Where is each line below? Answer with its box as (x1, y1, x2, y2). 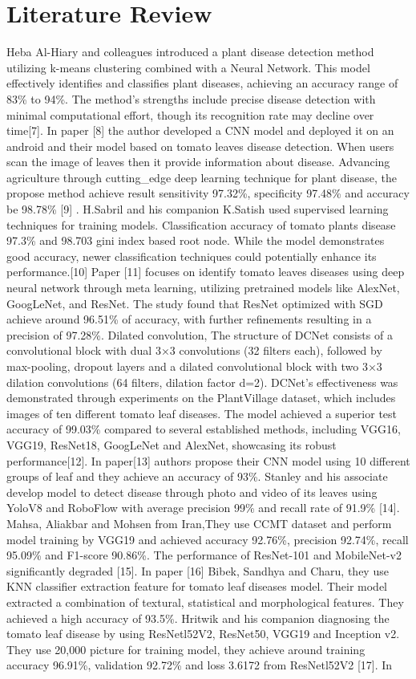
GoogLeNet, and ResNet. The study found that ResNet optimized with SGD (6, 295, 383, 311)
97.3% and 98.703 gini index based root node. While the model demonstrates (6, 232, 385, 249)
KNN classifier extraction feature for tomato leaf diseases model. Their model (6, 578, 387, 595)
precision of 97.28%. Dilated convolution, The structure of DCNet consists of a (6, 326, 393, 343)
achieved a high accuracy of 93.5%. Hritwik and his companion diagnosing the (6, 609, 390, 626)
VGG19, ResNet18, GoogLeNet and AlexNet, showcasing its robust (6, 436, 337, 453)
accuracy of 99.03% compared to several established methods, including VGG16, (6, 421, 401, 437)
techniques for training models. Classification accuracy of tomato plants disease (6, 216, 396, 233)
